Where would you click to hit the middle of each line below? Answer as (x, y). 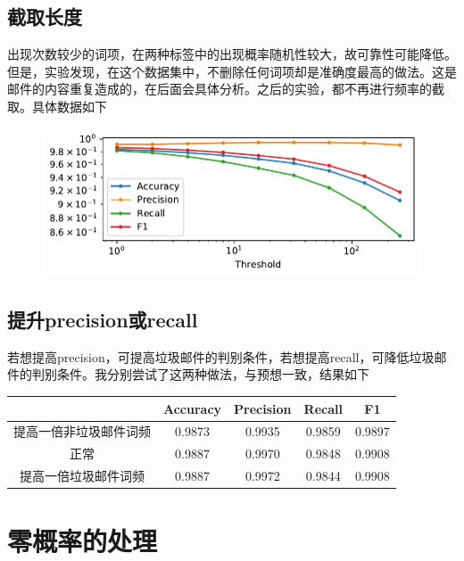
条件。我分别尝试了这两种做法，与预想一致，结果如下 (213, 374)
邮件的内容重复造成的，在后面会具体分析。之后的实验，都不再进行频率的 (220, 89)
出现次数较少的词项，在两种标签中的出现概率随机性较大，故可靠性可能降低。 (232, 54)
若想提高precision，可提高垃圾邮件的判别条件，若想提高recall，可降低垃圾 (221, 356)
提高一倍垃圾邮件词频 (82, 476)
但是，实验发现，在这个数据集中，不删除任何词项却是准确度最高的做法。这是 (232, 71)
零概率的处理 (83, 541)
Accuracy (193, 408)
